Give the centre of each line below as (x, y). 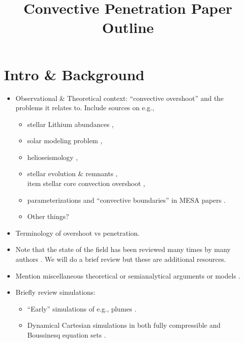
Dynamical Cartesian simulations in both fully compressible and (124, 325)
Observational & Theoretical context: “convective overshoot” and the (120, 98)
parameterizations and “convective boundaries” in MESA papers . (126, 200)
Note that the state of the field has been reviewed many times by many (123, 249)
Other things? (48, 216)
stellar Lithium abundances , (71, 124)
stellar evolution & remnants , (73, 173)
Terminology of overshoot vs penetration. (77, 233)
